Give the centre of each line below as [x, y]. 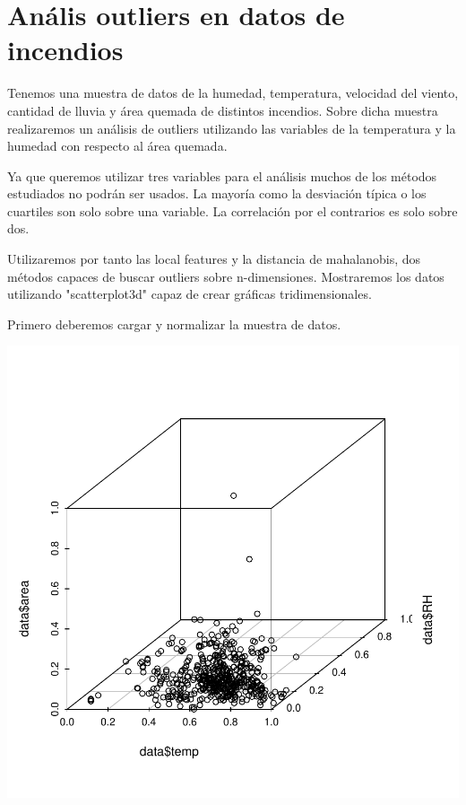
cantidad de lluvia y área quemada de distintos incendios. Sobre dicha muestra [223, 110]
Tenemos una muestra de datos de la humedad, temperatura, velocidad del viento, [233, 93]
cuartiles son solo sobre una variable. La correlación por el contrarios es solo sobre [233, 210]
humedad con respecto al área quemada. [117, 146]
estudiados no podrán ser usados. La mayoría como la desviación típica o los [217, 193]
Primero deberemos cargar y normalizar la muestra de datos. [174, 324]
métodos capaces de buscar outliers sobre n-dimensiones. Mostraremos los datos [226, 276]
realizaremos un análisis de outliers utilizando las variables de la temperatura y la [232, 128]
